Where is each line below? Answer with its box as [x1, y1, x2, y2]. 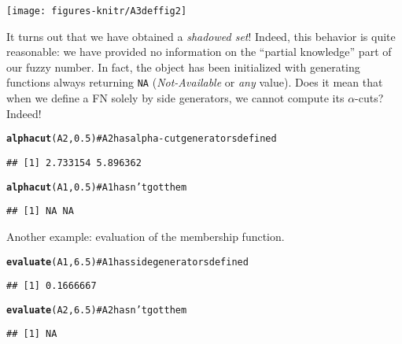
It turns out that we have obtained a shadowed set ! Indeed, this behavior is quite [6, 28, 396, 44]
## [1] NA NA [6, 205, 74, 217]
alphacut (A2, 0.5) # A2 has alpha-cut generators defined [6, 133, 277, 145]
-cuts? [355, 90, 384, 106]
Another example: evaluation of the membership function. [6, 227, 285, 244]
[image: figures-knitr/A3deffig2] [6, 6, 187, 17]
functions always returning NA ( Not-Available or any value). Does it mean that [6, 74, 383, 91]
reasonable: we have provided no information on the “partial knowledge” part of [6, 43, 392, 60]
